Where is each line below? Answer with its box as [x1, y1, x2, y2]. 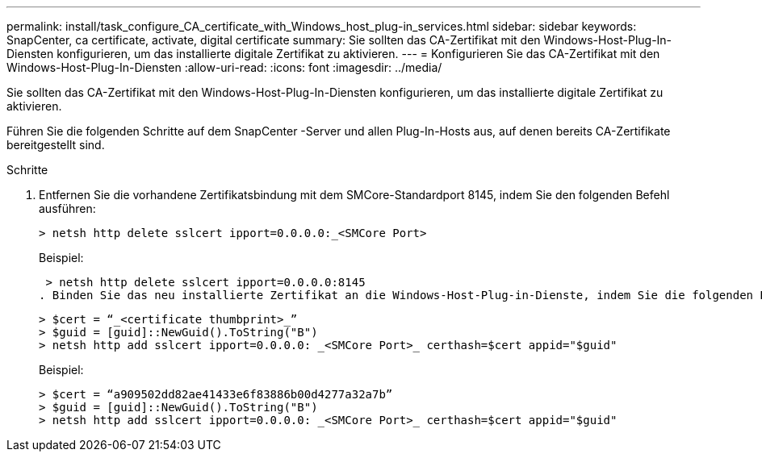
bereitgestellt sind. [6, 138, 105, 152]
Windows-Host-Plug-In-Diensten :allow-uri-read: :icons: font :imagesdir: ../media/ [6, 60, 442, 74]
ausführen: [39, 202, 96, 215]
